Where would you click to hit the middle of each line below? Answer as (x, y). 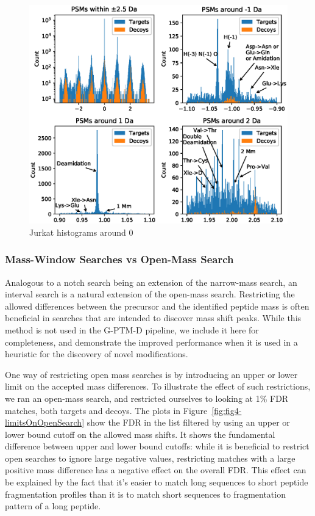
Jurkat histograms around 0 (81, 232)
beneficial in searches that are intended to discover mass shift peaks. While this (153, 318)
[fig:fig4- (227, 410)
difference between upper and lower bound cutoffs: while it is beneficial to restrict (157, 446)
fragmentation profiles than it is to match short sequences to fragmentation (145, 494)
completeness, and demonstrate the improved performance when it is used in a (151, 342)
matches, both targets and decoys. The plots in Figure (106, 410)
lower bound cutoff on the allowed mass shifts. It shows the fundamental (140, 434)
